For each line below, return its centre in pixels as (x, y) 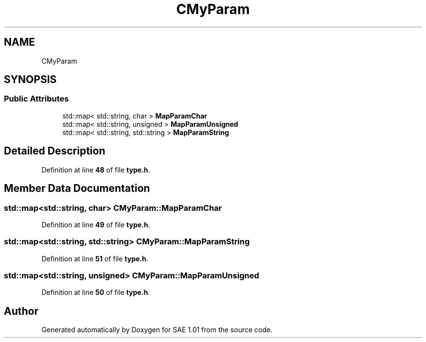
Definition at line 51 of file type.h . (95, 258)
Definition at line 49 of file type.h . (96, 224)
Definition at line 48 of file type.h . (96, 170)
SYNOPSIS (30, 80)
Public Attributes (36, 99)
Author (21, 311)
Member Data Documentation (77, 188)
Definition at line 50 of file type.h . (96, 292)
